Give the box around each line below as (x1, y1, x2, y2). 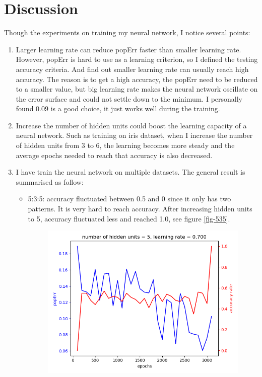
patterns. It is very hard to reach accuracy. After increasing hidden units (28, 203, 252, 214)
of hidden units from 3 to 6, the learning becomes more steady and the (16, 140, 235, 150)
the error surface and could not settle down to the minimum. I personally (16, 93, 242, 104)
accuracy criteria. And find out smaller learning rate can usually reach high (16, 63, 249, 74)
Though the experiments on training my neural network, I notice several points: (4, 27, 250, 38)
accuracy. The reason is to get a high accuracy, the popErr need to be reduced (16, 73, 258, 84)
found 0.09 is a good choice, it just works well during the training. (16, 103, 220, 114)
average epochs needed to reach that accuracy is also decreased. (16, 149, 213, 160)
